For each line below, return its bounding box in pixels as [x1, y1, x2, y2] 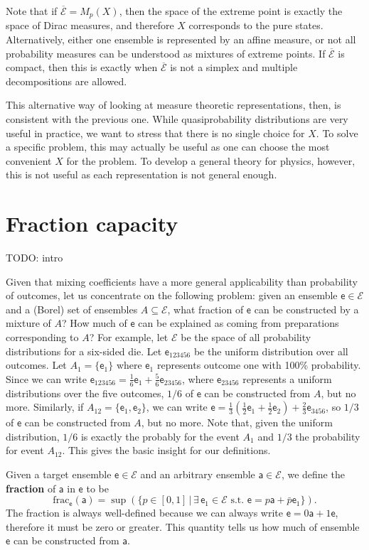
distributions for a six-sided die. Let [6, 343, 162, 358]
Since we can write [6, 371, 87, 386]
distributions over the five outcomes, [6, 385, 164, 400]
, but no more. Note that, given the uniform [141, 415, 333, 430]
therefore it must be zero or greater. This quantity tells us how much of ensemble [6, 519, 360, 534]
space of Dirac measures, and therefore [6, 18, 174, 33]
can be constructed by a [254, 301, 359, 316]
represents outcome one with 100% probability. [156, 357, 361, 372]
